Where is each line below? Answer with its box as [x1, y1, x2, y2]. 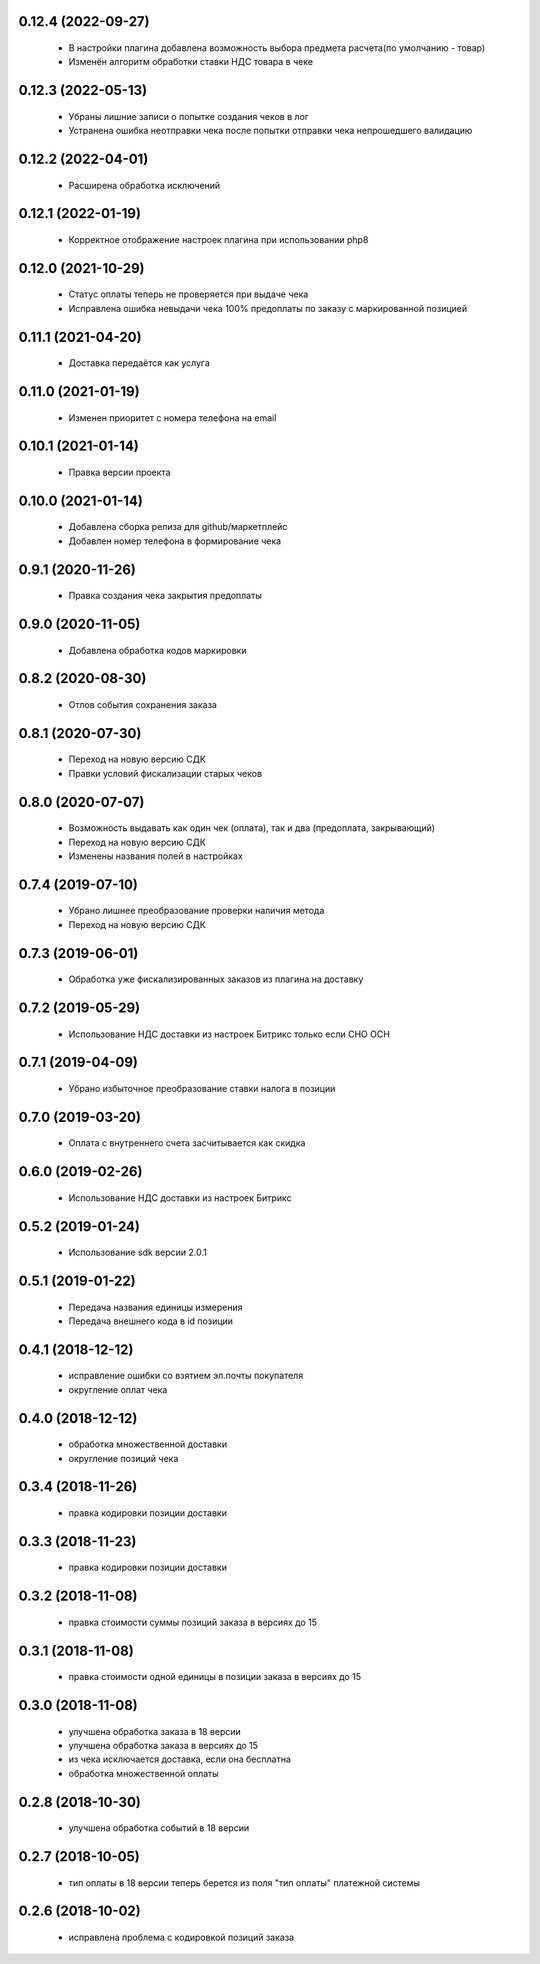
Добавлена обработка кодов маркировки [68, 644, 247, 656]
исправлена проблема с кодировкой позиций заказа [68, 1931, 295, 1944]
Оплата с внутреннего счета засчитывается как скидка [68, 1137, 306, 1149]
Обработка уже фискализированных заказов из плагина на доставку [68, 973, 364, 985]
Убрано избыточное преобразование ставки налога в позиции [68, 1083, 336, 1095]
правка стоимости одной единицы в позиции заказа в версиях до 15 [68, 1671, 362, 1683]
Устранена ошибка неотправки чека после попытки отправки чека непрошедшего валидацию [68, 125, 473, 137]
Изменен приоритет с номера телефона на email [68, 411, 277, 424]
